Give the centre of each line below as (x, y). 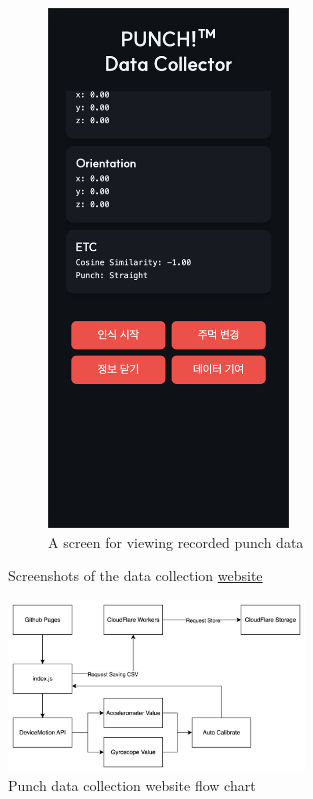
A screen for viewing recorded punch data (176, 541)
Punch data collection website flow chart (132, 785)
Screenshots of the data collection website (135, 575)
